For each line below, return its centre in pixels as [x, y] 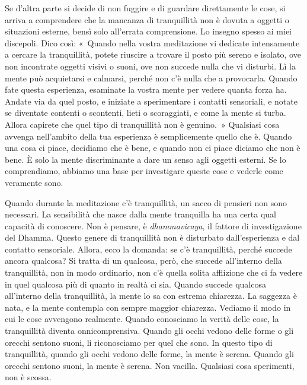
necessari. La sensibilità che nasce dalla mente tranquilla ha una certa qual [141, 214]
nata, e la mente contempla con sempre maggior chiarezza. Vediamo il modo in [148, 307]
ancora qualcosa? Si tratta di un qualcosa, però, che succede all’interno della [143, 261]
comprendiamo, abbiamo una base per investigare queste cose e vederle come [144, 171]
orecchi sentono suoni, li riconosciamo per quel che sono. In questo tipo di [139, 342]
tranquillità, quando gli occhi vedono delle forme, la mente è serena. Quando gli [149, 354]
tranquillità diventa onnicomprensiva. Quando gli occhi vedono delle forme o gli [149, 331]
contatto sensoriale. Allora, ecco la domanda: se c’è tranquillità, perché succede [148, 249]
